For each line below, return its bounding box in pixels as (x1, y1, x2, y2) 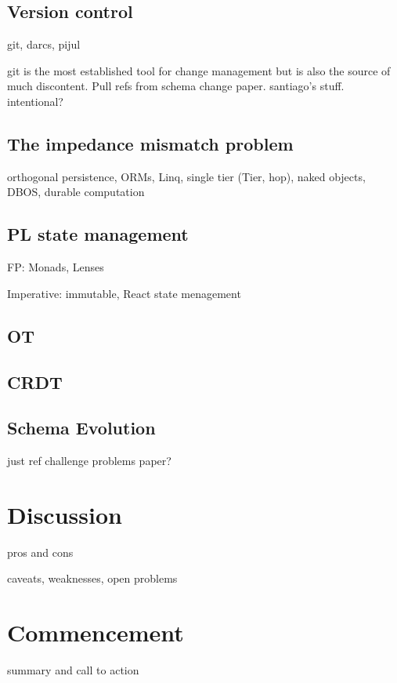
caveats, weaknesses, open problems (7, 570, 178, 587)
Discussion (7, 498, 122, 530)
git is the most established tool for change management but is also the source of (7, 62, 391, 78)
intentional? (7, 93, 63, 109)
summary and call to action (7, 662, 139, 678)
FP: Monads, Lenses (7, 259, 104, 275)
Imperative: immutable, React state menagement (7, 285, 241, 301)
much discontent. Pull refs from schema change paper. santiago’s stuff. (7, 78, 345, 94)
